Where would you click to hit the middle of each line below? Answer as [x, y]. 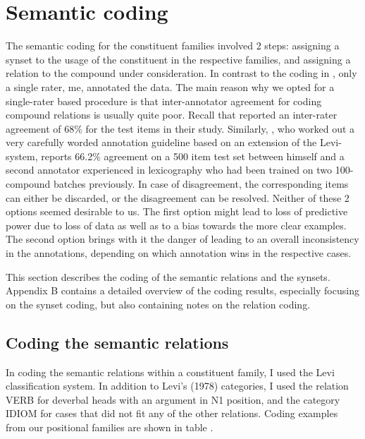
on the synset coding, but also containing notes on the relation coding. [158, 304]
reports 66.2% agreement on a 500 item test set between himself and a [193, 156]
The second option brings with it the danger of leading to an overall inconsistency [182, 239]
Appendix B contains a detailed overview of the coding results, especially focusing [182, 290]
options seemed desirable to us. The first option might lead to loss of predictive [177, 211]
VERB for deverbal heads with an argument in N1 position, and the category [173, 399]
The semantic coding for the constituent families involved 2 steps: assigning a [173, 46]
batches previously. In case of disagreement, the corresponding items [201, 184]
